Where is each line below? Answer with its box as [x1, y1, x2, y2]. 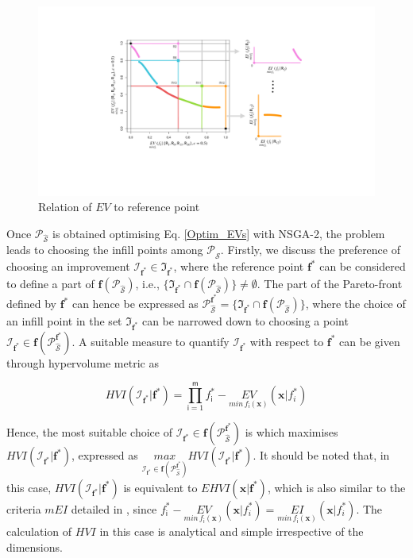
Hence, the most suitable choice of [6, 424, 172, 441]
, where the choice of [305, 295, 406, 311]
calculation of [6, 522, 72, 539]
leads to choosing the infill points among [6, 241, 203, 258]
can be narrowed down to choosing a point [141, 313, 349, 329]
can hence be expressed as [71, 295, 199, 311]
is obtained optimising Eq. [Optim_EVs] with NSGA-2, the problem [52, 225, 385, 241]
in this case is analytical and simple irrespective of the [99, 522, 364, 539]
